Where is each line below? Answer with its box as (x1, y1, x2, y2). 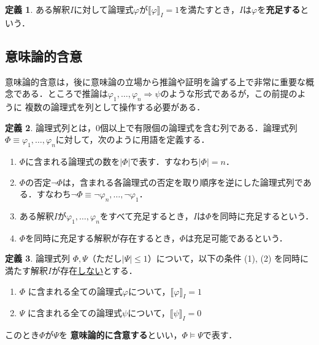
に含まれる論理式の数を (25, 154, 120, 167)
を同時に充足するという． (211, 209, 314, 222)
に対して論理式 (74, 3, 134, 15)
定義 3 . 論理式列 (5, 252, 70, 265)
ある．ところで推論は (21, 87, 108, 100)
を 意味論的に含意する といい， (58, 328, 182, 341)
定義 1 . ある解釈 (5, 3, 70, 15)
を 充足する (257, 3, 301, 15)
